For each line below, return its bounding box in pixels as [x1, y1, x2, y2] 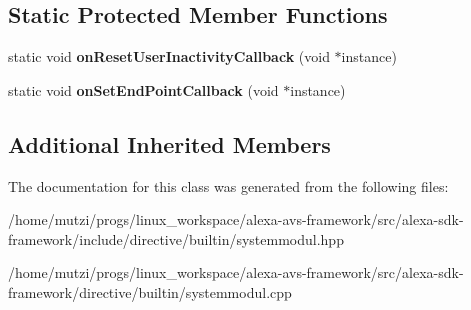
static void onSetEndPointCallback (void [8, 79, 279, 100]
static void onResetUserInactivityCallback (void [8, 46, 330, 67]
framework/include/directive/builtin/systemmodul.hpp [8, 228, 344, 249]
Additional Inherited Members [8, 128, 331, 159]
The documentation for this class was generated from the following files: [8, 175, 449, 196]
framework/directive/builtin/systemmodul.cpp [8, 281, 292, 302]
